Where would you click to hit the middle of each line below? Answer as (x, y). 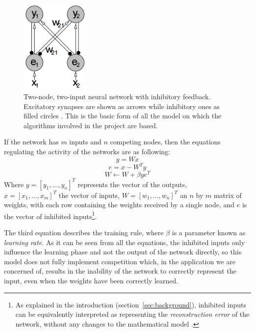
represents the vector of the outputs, (132, 184)
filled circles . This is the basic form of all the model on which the (123, 116)
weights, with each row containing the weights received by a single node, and (119, 205)
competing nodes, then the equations (165, 142)
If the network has (31, 142)
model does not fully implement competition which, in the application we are (120, 261)
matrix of (228, 195)
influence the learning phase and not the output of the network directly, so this (123, 252)
